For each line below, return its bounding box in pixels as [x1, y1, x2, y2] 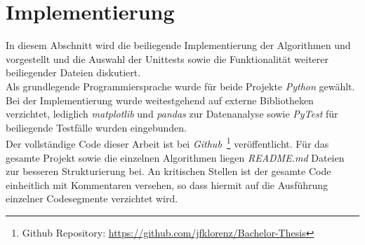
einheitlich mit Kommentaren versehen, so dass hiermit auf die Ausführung [6, 177, 328, 192]
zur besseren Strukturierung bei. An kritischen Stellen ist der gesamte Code [6, 164, 331, 178]
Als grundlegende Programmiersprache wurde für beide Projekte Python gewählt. [6, 78, 355, 93]
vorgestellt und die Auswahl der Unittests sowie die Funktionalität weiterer [6, 51, 329, 66]
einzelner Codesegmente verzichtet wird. [6, 191, 178, 206]
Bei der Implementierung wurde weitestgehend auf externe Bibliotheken [6, 92, 314, 107]
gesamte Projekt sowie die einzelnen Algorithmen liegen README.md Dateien [6, 150, 345, 164]
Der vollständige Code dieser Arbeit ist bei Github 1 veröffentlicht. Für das [6, 134, 329, 150]
